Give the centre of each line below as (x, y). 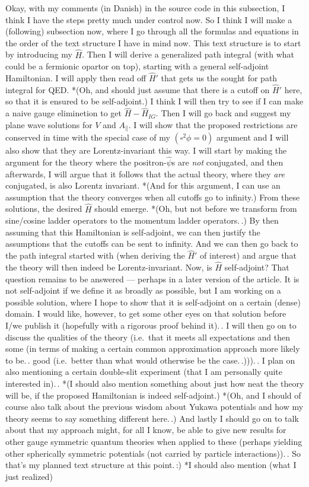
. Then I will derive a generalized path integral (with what (188, 54)
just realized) (29, 476)
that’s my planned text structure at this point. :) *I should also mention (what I (151, 465)
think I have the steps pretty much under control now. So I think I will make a (149, 19)
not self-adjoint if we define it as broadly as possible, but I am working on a (143, 290)
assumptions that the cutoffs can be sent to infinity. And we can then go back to (152, 243)
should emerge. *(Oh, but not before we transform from (196, 209)
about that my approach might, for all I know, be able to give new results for (146, 430)
